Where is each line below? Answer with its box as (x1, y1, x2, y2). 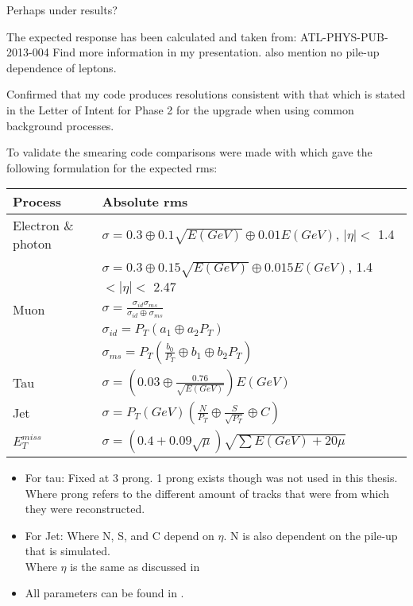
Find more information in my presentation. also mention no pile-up (52, 44, 380, 60)
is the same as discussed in (70, 558, 200, 574)
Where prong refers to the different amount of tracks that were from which (25, 484, 389, 501)
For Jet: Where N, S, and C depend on (25, 527, 214, 543)
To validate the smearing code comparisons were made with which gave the (6, 144, 372, 160)
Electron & (13, 216, 74, 235)
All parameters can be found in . (25, 585, 184, 601)
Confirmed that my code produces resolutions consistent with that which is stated (6, 86, 406, 102)
